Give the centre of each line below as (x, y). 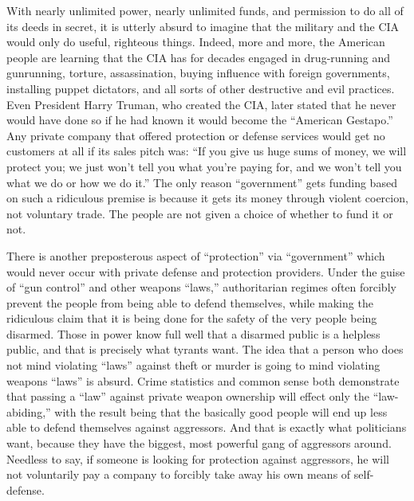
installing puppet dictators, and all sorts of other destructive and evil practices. (201, 88)
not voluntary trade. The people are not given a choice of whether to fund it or (200, 213)
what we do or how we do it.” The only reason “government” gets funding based (202, 182)
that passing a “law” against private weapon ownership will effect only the (188, 396)
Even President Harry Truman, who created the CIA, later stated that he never (201, 104)
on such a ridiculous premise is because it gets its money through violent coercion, (207, 198)
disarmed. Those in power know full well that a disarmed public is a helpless (193, 333)
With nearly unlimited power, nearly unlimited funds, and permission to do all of (205, 10)
